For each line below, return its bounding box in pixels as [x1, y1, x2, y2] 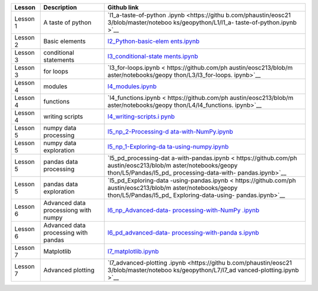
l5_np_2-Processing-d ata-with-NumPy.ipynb [107, 128, 234, 135]
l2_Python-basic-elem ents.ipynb [107, 37, 200, 45]
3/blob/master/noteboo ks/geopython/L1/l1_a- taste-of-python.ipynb [107, 18, 297, 26]
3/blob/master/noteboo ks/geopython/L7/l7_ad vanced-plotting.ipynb [107, 266, 299, 274]
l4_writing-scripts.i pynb [107, 112, 175, 121]
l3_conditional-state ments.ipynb [107, 52, 198, 60]
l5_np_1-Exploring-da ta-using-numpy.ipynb [107, 143, 229, 150]
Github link [107, 4, 139, 11]
